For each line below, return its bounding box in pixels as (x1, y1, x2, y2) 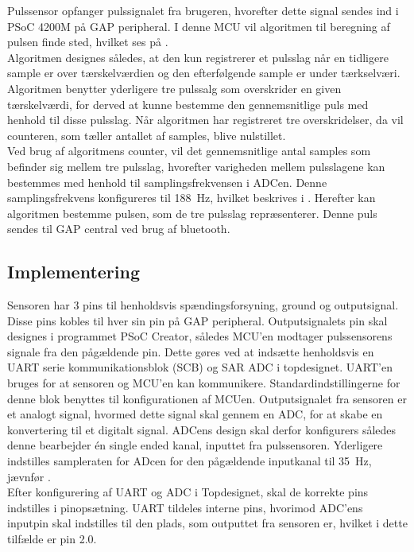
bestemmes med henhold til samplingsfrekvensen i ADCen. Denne (7, 173, 327, 190)
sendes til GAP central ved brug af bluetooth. (7, 220, 230, 237)
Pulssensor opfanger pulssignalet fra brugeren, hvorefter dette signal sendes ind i (7, 2, 399, 18)
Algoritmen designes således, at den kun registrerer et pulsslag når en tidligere (7, 49, 389, 65)
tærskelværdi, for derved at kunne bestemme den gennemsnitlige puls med (7, 95, 369, 112)
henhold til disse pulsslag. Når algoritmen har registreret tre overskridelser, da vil (7, 111, 404, 128)
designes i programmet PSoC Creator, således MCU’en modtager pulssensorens (7, 328, 393, 344)
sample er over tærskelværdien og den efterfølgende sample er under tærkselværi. (7, 64, 400, 81)
